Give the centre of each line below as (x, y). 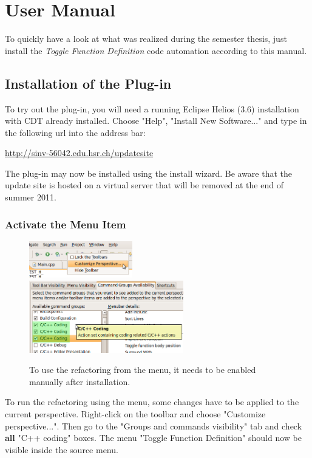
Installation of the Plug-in (88, 83)
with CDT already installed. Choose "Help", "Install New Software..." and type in (156, 121)
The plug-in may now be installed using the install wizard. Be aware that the (148, 173)
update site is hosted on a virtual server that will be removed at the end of (144, 185)
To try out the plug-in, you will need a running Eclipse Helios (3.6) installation (152, 108)
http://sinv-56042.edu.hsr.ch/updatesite (79, 153)
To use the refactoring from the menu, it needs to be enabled (143, 370)
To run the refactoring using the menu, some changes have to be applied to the (152, 402)
